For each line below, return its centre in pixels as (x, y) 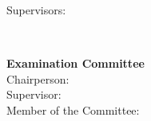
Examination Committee (75, 63)
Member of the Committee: (73, 109)
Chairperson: (38, 78)
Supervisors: (36, 10)
